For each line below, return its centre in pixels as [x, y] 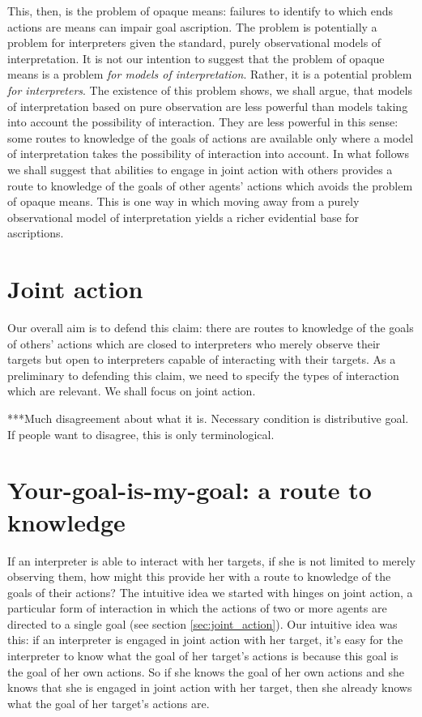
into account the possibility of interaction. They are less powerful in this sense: [203, 122]
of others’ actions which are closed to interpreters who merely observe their [194, 343]
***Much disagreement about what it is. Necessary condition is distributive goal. [208, 418]
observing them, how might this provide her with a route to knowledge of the [199, 576]
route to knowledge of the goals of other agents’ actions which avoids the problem [210, 185]
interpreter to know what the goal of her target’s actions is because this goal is [203, 656]
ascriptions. [36, 233]
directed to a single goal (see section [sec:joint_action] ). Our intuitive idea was [202, 623]
